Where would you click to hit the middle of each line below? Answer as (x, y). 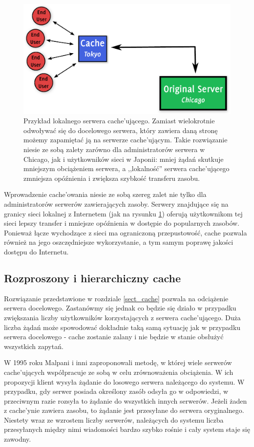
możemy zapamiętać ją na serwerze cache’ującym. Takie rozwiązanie (126, 140)
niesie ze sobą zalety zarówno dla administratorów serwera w (114, 149)
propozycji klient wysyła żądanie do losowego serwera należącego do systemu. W (124, 381)
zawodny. (18, 439)
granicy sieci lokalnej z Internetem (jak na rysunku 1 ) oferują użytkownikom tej (123, 213)
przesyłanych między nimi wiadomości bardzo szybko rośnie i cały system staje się (127, 429)
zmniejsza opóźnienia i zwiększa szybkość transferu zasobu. (112, 178)
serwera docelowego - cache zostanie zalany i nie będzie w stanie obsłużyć (114, 337)
